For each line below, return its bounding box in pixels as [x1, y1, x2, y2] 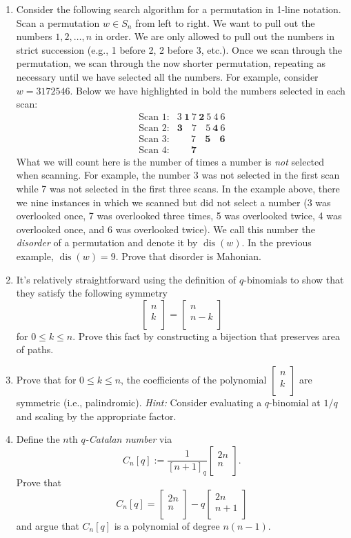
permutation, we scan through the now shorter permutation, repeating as [16, 56, 325, 70]
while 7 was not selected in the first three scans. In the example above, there [16, 181, 340, 196]
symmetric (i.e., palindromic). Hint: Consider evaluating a [16, 395, 262, 409]
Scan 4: [139, 145, 170, 155]
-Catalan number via [85, 432, 172, 446]
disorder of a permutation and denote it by [16, 235, 198, 250]
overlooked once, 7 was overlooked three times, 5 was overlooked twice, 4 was [16, 208, 342, 223]
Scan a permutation [16, 15, 100, 30]
